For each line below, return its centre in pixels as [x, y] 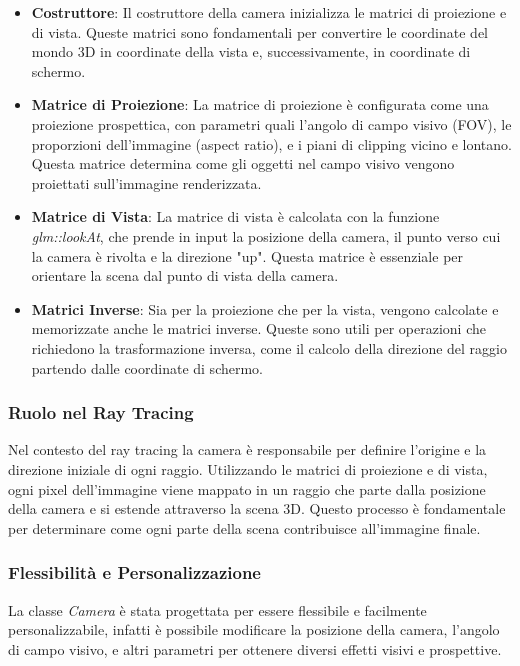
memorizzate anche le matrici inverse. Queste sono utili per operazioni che [258, 328]
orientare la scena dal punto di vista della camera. [185, 275]
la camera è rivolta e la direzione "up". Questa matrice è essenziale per [247, 255]
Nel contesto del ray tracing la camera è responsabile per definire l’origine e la [247, 449]
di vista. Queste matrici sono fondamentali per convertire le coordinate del [259, 31]
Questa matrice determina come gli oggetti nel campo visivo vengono [243, 163]
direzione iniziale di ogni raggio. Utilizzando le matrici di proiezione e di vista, [248, 468]
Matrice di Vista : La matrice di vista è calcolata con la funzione [235, 216]
